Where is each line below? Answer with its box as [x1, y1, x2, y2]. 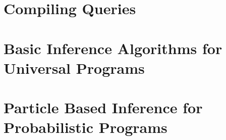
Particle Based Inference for [4, 97, 203, 118]
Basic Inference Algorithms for [4, 37, 222, 58]
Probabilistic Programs [4, 117, 167, 137]
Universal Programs [4, 57, 145, 78]
